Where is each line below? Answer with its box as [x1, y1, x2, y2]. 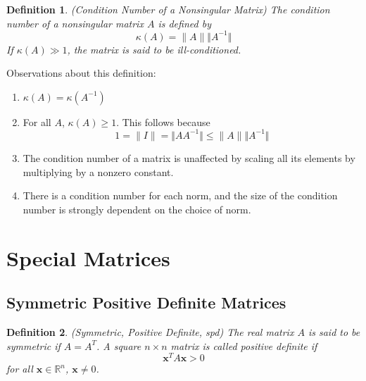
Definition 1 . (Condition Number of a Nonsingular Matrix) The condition [6, 2, 330, 16]
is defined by [158, 15, 211, 30]
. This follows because [116, 114, 210, 129]
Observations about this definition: [6, 65, 156, 80]
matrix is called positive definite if [170, 338, 317, 353]
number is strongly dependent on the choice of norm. [23, 201, 251, 216]
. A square [96, 338, 141, 353]
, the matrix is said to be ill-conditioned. [67, 42, 241, 56]
